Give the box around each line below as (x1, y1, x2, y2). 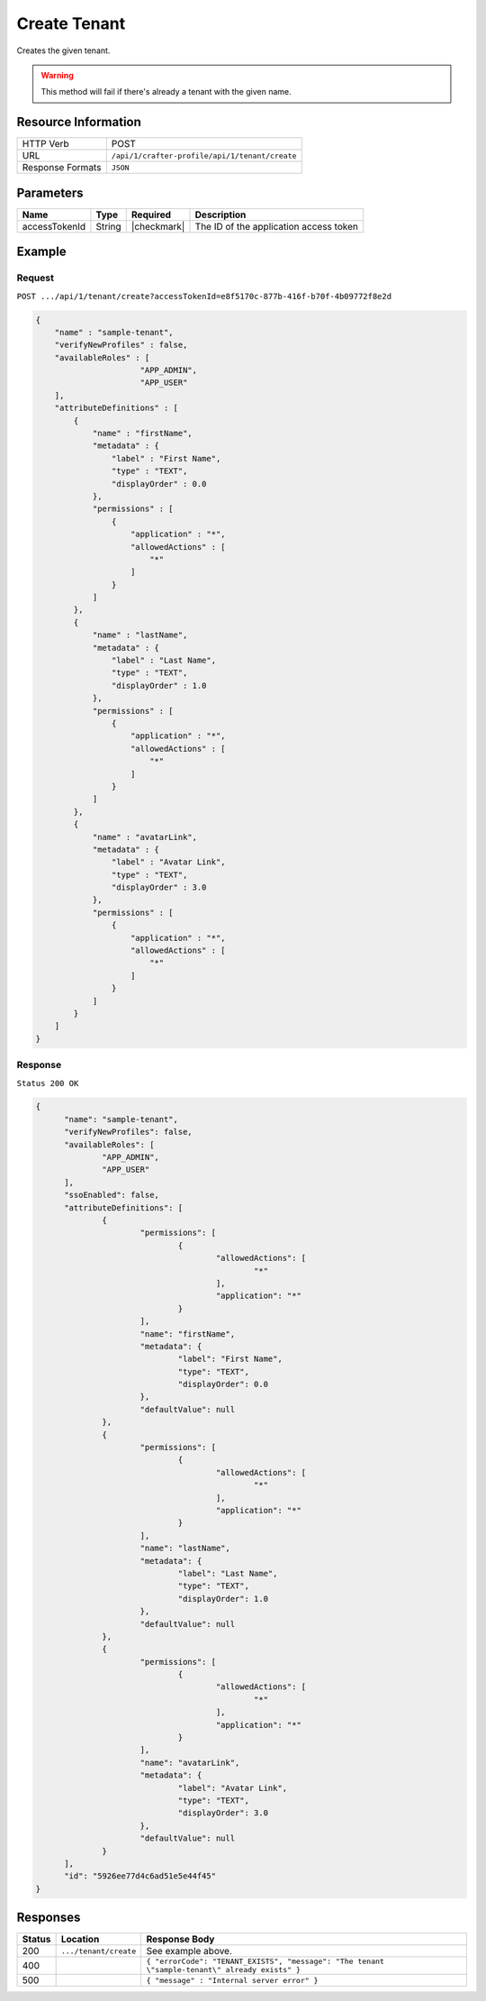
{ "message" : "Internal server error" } (146, 1975, 319, 1985)
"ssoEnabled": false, (64, 1190, 159, 1201)
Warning (40, 69, 74, 80)
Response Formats (22, 161, 102, 174)
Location (60, 1933, 100, 1946)
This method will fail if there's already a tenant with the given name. (40, 87, 292, 97)
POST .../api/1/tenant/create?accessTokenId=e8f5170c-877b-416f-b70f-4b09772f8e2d (16, 291, 391, 301)
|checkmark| (130, 220, 185, 233)
